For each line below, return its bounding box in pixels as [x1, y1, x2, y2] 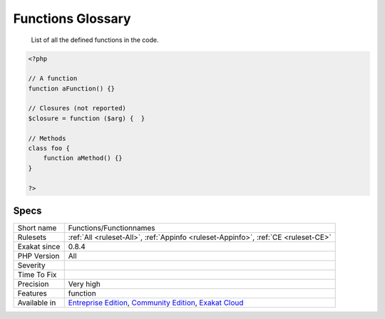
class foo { [28, 145, 71, 152]
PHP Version [17, 251, 60, 261]
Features [17, 288, 48, 298]
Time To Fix [17, 270, 57, 280]
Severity [17, 261, 46, 271]
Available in [17, 298, 56, 308]
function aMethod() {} [43, 154, 123, 162]
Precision [17, 279, 49, 289]
